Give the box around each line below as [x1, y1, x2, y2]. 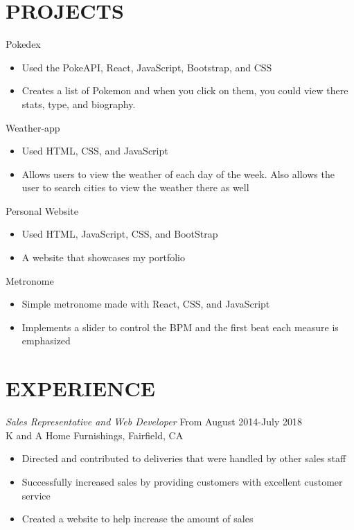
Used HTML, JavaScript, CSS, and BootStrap [21, 227, 218, 241]
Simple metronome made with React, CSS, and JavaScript [21, 297, 270, 311]
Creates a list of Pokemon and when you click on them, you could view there [21, 83, 348, 98]
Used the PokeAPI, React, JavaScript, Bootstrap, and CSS [21, 60, 272, 74]
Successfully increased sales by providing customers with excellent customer [21, 474, 343, 488]
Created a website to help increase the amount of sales [21, 511, 254, 526]
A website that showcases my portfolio [21, 250, 185, 265]
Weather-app [6, 120, 60, 134]
